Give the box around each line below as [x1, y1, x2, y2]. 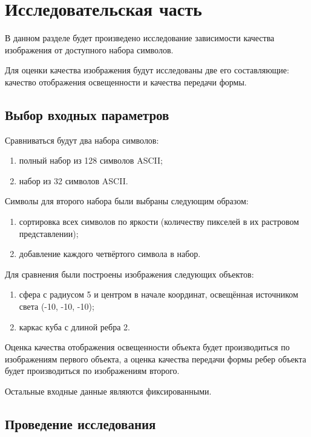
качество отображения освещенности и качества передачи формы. [5, 75, 247, 88]
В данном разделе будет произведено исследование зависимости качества [5, 32, 275, 44]
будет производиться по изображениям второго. [5, 364, 180, 377]
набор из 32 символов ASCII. [19, 174, 128, 187]
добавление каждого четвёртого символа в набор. [19, 247, 201, 260]
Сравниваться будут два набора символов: [5, 133, 159, 146]
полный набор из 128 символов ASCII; [19, 154, 163, 167]
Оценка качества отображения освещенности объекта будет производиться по [5, 341, 290, 353]
